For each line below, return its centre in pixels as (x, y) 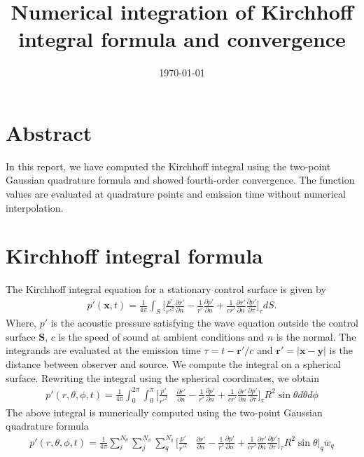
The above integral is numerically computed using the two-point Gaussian (164, 412)
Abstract (49, 132)
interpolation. (35, 207)
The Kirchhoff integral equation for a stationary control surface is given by (166, 289)
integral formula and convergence (182, 39)
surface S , (27, 336)
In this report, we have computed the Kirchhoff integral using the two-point (168, 166)
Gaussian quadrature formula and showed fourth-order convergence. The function (180, 180)
